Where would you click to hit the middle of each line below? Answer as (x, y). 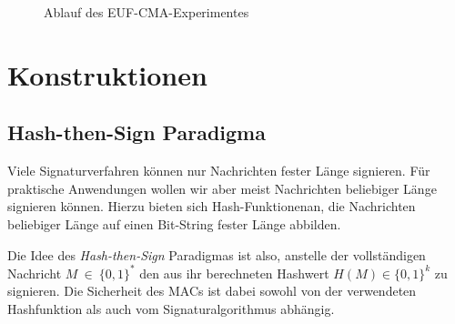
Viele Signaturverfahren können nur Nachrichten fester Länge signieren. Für (219, 171)
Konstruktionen (107, 74)
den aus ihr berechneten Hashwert (234, 273)
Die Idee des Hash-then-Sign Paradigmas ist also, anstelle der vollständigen (217, 254)
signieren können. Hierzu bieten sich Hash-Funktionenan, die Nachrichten (212, 206)
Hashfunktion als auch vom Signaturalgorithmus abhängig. (171, 308)
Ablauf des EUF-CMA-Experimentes (147, 12)
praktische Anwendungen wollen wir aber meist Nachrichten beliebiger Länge (222, 188)
